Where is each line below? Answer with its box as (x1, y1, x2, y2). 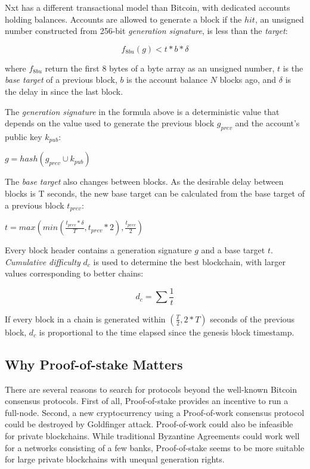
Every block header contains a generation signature (5, 244, 192, 256)
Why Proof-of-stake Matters (5, 355, 183, 373)
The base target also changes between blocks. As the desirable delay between (5, 175, 284, 188)
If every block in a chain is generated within (5, 312, 166, 325)
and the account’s (235, 117, 300, 129)
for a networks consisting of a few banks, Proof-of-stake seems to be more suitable (5, 441, 305, 454)
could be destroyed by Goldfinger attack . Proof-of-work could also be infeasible (5, 418, 293, 430)
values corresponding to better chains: (5, 267, 144, 279)
